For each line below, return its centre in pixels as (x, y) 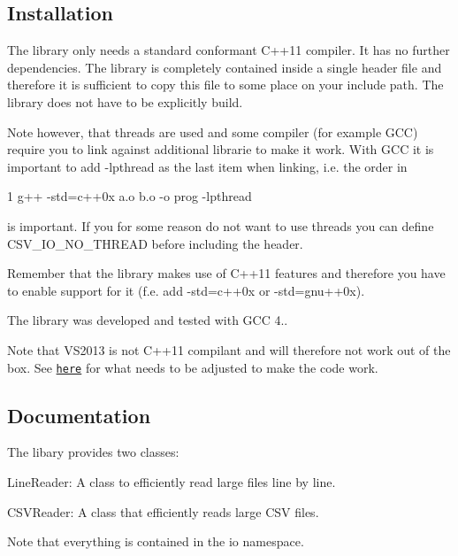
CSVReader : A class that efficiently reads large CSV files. (163, 511)
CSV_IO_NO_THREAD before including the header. (155, 243)
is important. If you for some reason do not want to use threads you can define (221, 225)
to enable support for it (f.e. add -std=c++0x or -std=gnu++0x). (186, 290)
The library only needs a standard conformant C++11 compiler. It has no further (229, 50)
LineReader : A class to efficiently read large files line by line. (172, 481)
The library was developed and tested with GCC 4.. (148, 320)
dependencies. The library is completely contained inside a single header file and (225, 67)
